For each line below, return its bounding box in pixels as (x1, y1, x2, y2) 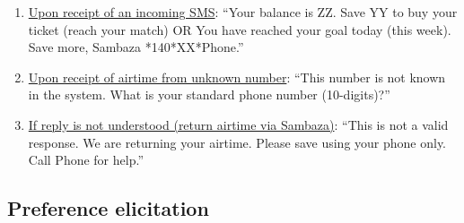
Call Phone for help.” (28, 150, 144, 169)
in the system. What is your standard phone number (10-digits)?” (28, 85, 390, 104)
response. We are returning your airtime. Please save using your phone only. (28, 133, 447, 151)
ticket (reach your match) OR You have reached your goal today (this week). (28, 20, 451, 39)
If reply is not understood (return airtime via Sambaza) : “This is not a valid (28, 115, 449, 133)
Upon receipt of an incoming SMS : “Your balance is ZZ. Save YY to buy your (28, 3, 458, 21)
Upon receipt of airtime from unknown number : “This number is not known (28, 67, 446, 86)
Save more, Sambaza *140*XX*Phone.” (28, 38, 244, 56)
